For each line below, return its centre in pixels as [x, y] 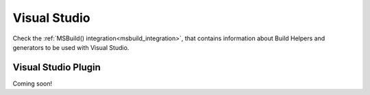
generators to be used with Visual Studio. [71, 47]
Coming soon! [33, 83]
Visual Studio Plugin [57, 67]
